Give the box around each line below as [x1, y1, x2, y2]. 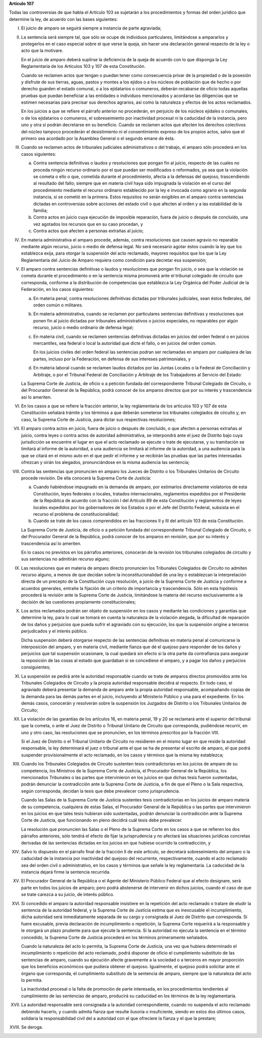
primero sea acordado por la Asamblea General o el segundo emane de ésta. [21, 136, 175, 142]
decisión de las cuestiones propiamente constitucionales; [21, 599, 136, 605]
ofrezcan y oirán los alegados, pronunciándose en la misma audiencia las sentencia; [21, 460, 190, 465]
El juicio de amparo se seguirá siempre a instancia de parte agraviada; [21, 25, 162, 31]
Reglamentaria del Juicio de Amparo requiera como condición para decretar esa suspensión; [21, 257, 207, 263]
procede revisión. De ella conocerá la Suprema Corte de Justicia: [21, 475, 151, 481]
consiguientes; [21, 664, 51, 670]
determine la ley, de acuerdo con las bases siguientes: [9, 16, 118, 22]
